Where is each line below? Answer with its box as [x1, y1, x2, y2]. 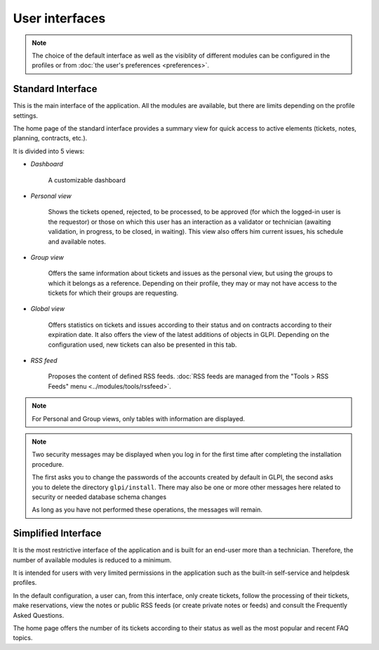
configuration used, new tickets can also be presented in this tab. [48, 340, 237, 349]
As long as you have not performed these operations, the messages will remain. [32, 505, 263, 514]
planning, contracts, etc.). [13, 134, 88, 142]
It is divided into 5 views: [13, 147, 85, 155]
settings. [13, 111, 39, 119]
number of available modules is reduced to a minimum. [13, 555, 172, 564]
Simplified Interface [13, 527, 102, 540]
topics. [13, 634, 33, 642]
